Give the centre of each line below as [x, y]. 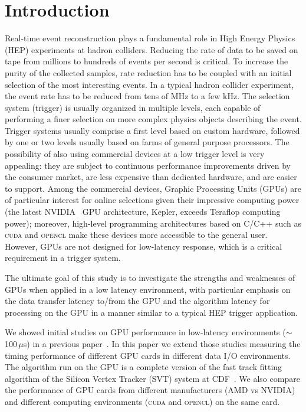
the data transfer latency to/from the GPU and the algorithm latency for [137, 301]
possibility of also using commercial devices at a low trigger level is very [135, 154]
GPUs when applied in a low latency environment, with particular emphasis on [148, 289]
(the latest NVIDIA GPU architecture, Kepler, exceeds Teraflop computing [143, 212]
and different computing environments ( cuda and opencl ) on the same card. [142, 401]
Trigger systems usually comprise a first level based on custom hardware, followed [152, 130]
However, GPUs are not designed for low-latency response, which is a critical [144, 246]
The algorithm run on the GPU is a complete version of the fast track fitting [144, 367]
